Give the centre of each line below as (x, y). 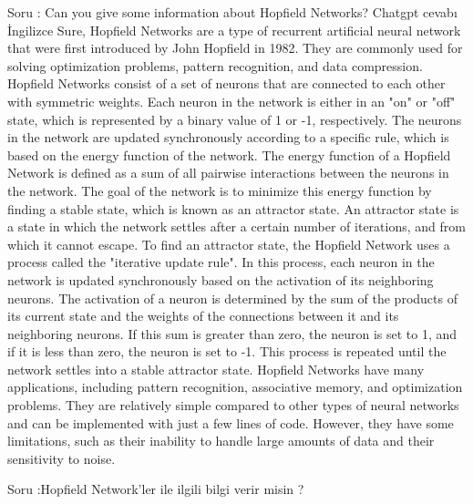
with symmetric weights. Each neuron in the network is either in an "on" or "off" (231, 101)
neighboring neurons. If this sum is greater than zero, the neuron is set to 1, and (232, 333)
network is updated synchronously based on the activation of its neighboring (221, 279)
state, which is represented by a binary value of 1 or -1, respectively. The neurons (235, 119)
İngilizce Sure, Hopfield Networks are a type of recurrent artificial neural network (234, 30)
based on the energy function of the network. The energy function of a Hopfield (229, 154)
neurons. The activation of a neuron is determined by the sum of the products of (232, 298)
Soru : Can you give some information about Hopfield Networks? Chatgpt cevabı (232, 12)
